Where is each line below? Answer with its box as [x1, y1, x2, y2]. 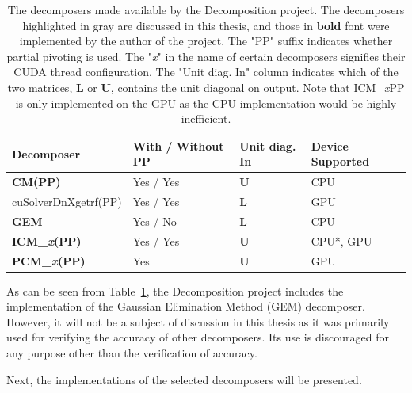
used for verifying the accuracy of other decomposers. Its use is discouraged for [6, 329, 390, 345]
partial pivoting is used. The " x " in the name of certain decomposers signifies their [6, 48, 406, 64]
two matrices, [7, 78, 73, 95]
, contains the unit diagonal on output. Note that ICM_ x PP [110, 78, 405, 95]
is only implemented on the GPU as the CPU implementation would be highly [15, 94, 397, 111]
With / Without [132, 137, 224, 154]
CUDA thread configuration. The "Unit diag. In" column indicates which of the [13, 63, 399, 80]
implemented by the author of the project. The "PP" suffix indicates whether [19, 32, 393, 49]
